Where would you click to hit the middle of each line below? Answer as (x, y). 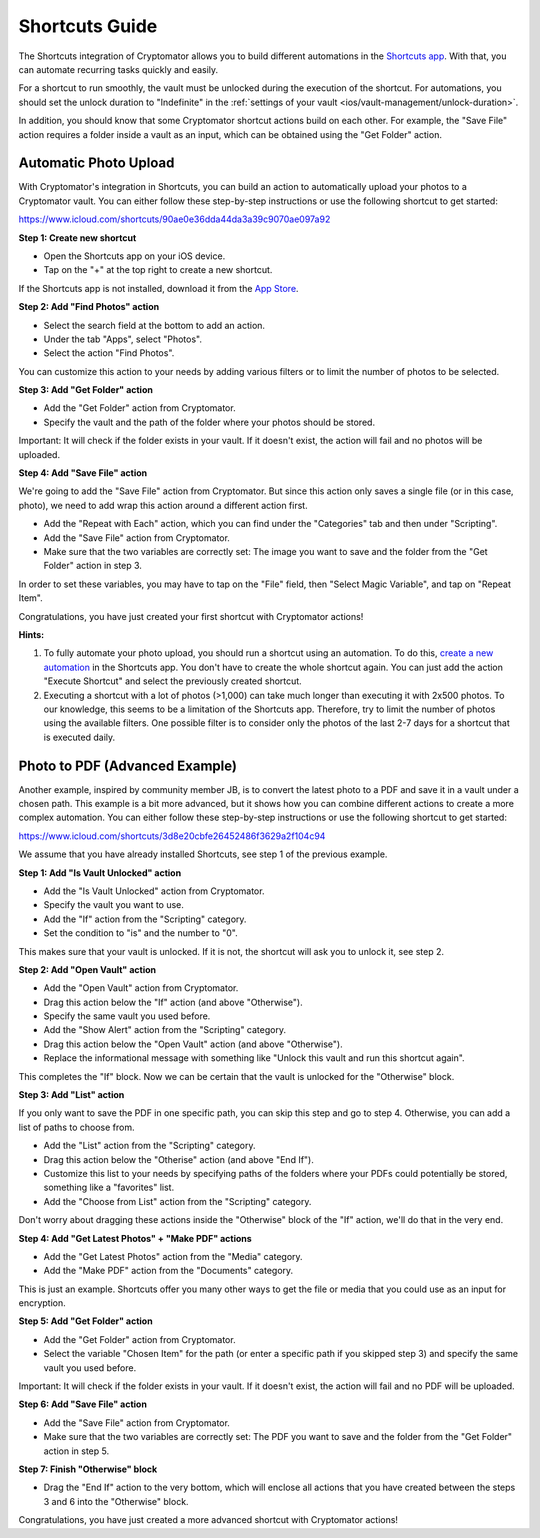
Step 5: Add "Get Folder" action (86, 1321)
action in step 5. (76, 1451)
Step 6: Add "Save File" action (82, 1404)
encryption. (42, 1303)
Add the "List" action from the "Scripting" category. (149, 1146)
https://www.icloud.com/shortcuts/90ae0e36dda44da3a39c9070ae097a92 (174, 219)
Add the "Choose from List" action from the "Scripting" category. (177, 1201)
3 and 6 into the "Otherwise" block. (116, 1501)
